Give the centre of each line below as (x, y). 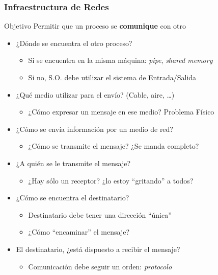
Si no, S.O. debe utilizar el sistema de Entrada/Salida (112, 77)
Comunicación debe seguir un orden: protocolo (100, 266)
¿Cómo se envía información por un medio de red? (94, 129)
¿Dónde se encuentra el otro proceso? (74, 43)
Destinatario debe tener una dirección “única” (100, 214)
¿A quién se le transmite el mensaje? (73, 163)
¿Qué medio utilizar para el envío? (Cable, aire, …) (95, 94)
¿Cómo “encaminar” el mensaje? (79, 232)
